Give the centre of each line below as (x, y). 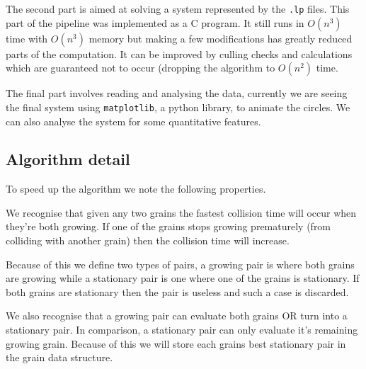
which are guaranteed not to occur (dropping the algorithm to (141, 68)
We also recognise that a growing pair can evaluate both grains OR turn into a (177, 316)
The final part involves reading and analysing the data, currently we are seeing (177, 93)
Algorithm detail (68, 159)
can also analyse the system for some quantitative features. (133, 121)
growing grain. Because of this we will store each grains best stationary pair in (176, 343)
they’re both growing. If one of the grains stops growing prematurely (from (168, 226)
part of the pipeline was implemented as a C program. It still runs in (155, 22)
